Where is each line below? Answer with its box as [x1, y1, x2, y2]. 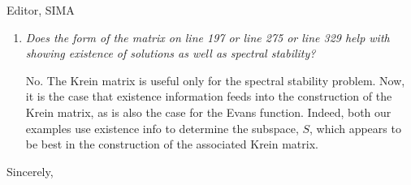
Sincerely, [6, 162, 54, 179]
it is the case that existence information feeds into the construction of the [25, 88, 392, 105]
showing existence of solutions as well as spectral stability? [25, 45, 316, 62]
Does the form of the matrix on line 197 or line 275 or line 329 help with [25, 28, 390, 45]
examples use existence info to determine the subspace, [25, 119, 299, 136]
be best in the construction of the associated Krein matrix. [25, 136, 318, 153]
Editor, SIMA [6, 2, 75, 18]
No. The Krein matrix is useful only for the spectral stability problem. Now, [25, 71, 405, 88]
